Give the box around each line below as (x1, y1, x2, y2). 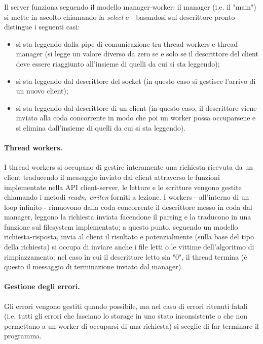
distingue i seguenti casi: (4, 21, 80, 32)
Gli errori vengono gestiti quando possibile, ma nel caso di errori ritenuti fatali (4, 300, 248, 311)
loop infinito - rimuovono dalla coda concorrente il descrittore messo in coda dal (4, 201, 252, 212)
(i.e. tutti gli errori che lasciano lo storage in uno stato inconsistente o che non (4, 310, 248, 321)
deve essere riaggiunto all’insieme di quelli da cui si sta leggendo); (16, 58, 220, 69)
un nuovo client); (16, 85, 68, 96)
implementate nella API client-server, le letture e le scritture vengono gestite (4, 181, 242, 192)
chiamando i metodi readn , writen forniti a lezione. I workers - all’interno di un (4, 192, 249, 202)
